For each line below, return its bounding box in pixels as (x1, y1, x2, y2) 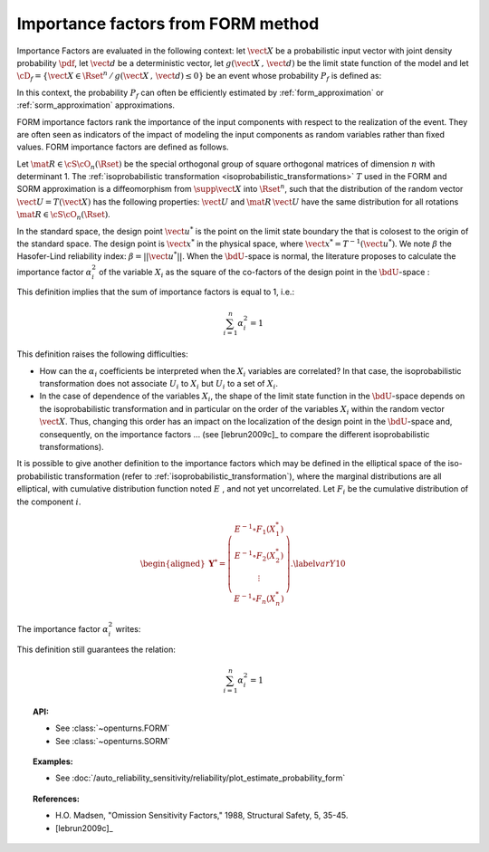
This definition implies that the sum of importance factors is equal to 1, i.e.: (16, 286, 294, 298)
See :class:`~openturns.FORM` (55, 723, 170, 733)
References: (33, 793, 81, 804)
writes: (115, 624, 141, 635)
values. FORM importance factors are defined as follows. (16, 141, 230, 153)
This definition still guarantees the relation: (16, 644, 176, 655)
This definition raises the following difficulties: (16, 349, 189, 359)
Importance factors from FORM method (16, 14, 320, 34)
